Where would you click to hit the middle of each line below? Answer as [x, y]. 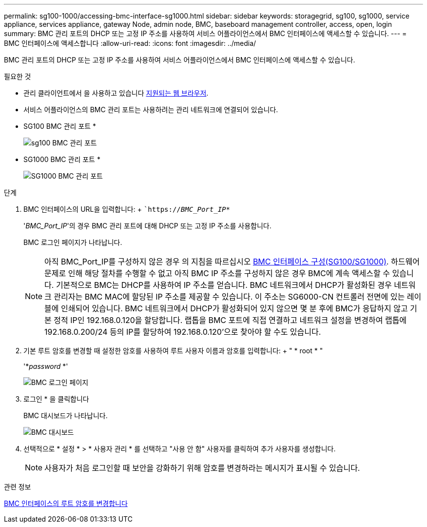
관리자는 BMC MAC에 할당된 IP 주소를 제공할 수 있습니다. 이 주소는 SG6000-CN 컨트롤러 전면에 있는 [229, 297]
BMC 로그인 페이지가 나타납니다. [73, 242]
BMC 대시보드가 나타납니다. [66, 416]
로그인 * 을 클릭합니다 [56, 399]
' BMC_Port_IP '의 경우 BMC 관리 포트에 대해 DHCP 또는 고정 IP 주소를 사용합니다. [147, 226]
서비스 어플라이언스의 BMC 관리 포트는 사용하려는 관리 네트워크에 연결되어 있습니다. [151, 110]
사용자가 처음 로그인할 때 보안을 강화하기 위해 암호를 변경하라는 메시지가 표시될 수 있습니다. [202, 468]
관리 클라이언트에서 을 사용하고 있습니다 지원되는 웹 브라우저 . [116, 93]
